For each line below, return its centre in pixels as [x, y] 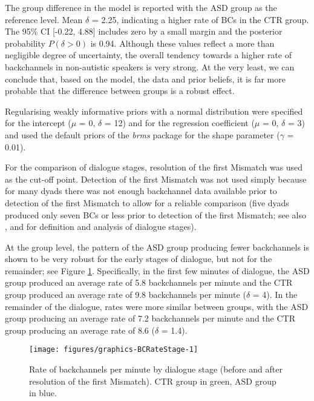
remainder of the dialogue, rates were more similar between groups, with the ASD [157, 306]
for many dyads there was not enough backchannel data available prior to [141, 191]
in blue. [43, 393]
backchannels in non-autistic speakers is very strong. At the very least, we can [150, 66]
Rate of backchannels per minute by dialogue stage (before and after [156, 369]
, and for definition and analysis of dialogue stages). [101, 227]
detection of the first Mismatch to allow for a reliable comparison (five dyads [147, 202]
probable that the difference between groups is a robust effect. [120, 91]
